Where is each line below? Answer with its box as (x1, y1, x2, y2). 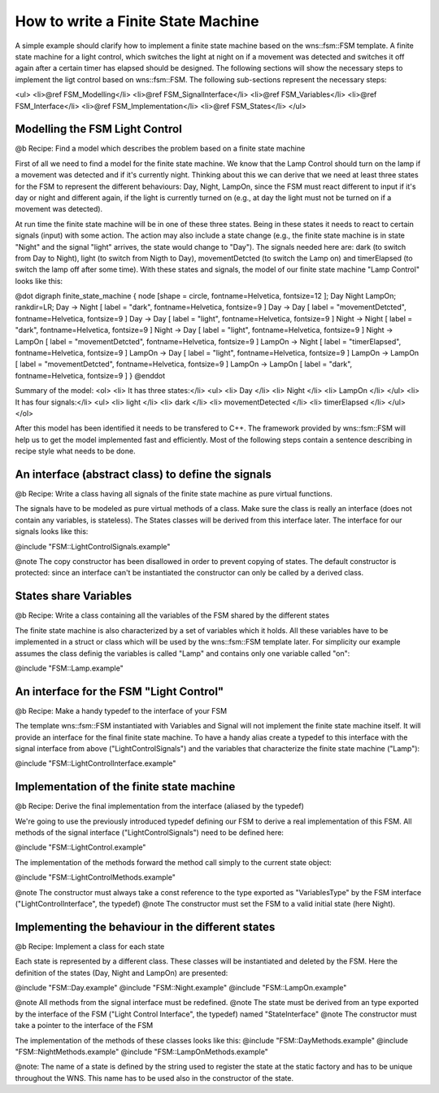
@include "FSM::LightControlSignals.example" (15, 541, 171, 551)
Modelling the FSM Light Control (15, 122, 182, 136)
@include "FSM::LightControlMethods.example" (15, 872, 176, 882)
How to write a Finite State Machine (15, 12, 259, 30)
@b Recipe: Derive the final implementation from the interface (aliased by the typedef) (15, 802, 305, 811)
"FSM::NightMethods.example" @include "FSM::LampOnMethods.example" (15, 1047, 268, 1057)
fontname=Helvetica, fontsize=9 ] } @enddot (15, 370, 166, 380)
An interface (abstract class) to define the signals (15, 467, 272, 481)
